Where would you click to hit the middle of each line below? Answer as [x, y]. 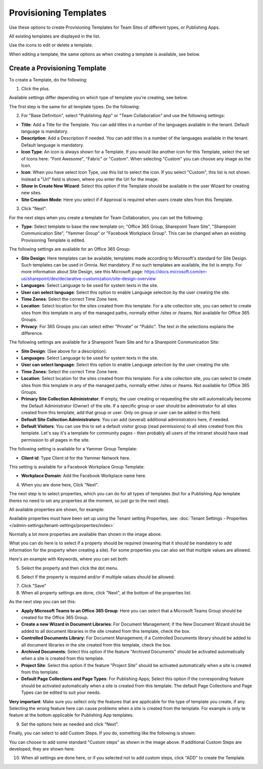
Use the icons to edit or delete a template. [51, 45]
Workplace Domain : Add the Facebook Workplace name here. [84, 476]
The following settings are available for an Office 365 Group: [70, 249]
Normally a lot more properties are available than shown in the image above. [85, 534]
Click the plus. [36, 89]
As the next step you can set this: [43, 602]
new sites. [31, 193]
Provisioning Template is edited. [53, 240]
